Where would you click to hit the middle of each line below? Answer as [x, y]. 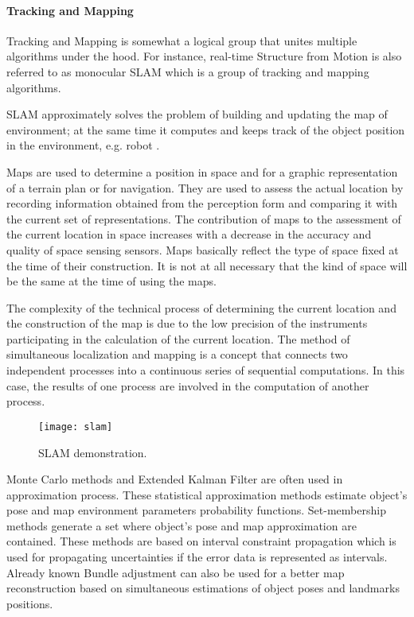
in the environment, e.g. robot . [83, 145]
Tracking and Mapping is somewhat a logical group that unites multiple [182, 40]
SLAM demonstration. [93, 452]
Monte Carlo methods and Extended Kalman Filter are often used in [175, 479]
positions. [30, 603]
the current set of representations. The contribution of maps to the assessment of [204, 218]
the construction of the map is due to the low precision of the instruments [187, 323]
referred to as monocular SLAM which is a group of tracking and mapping [188, 71]
